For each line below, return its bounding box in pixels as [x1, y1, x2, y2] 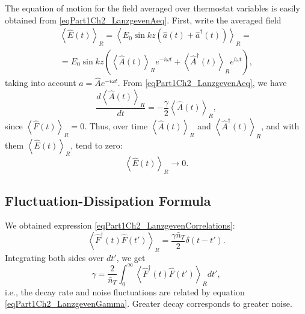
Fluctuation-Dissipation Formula [5, 191, 211, 209]
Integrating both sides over [5, 251, 104, 263]
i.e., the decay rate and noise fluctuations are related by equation [5, 285, 245, 298]
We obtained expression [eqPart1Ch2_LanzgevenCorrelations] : [5, 219, 235, 232]
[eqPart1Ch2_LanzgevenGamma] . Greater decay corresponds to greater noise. [5, 297, 292, 310]
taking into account [5, 76, 76, 89]
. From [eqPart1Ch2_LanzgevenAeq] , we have [117, 76, 287, 89]
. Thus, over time [84, 119, 148, 132]
